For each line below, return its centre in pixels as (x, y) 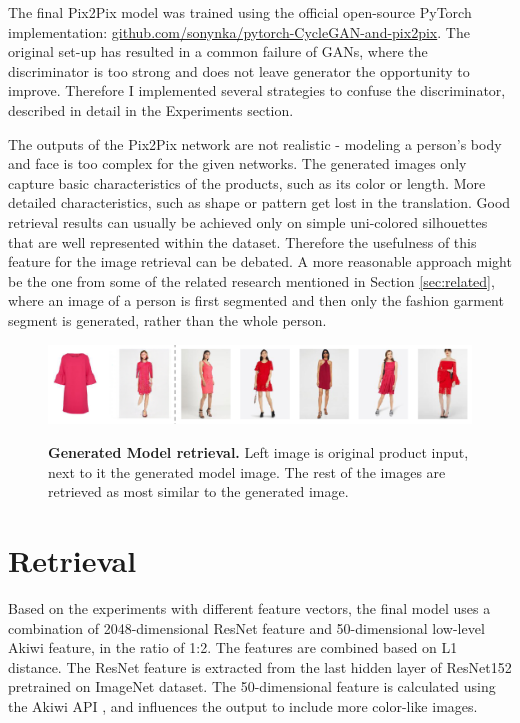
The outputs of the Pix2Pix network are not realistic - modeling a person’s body (255, 143)
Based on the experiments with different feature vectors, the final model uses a (249, 607)
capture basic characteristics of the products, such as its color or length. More (247, 182)
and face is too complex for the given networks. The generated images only (237, 163)
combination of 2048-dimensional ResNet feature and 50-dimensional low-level (246, 627)
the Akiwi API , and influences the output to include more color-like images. (243, 705)
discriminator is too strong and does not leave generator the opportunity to (239, 70)
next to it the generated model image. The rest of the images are (247, 471)
